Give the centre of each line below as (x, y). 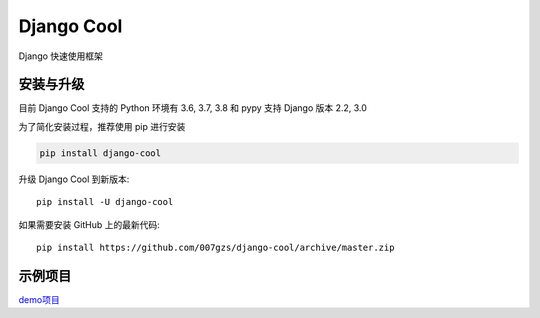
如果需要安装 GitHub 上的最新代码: (89, 224)
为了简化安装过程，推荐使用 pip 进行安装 (102, 126)
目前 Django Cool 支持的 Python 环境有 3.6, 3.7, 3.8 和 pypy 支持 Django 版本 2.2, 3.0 (192, 108)
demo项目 (39, 299)
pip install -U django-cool (105, 202)
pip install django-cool (100, 153)
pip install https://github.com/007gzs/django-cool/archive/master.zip (215, 247)
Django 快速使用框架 (61, 56)
